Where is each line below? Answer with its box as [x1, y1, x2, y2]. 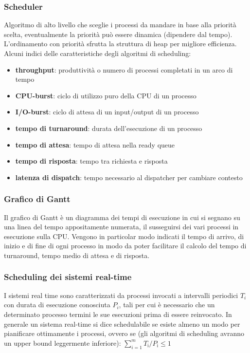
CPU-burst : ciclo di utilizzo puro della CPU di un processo [15, 90, 196, 100]
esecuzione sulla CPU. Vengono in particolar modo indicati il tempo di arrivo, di [4, 231, 244, 241]
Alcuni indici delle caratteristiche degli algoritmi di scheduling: [4, 48, 191, 58]
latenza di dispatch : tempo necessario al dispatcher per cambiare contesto [15, 172, 243, 182]
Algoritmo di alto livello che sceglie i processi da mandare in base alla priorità [4, 19, 236, 30]
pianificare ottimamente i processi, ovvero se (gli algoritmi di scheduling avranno [4, 328, 245, 338]
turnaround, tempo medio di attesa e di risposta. [4, 250, 150, 260]
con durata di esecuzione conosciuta [4, 299, 110, 310]
